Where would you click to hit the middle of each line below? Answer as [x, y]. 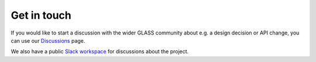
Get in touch [41, 15]
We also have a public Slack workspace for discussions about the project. [100, 51]
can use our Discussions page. [48, 40]
